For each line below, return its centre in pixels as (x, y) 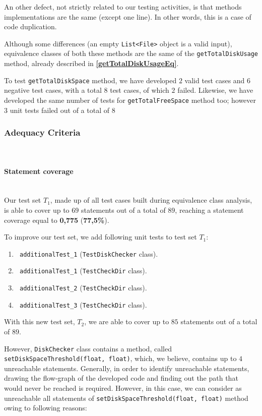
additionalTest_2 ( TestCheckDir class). (83, 288)
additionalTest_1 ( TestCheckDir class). (83, 271)
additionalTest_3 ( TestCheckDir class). (83, 304)
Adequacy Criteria (42, 132)
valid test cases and (215, 80)
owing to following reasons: (46, 408)
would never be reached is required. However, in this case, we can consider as (123, 388)
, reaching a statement (209, 210)
